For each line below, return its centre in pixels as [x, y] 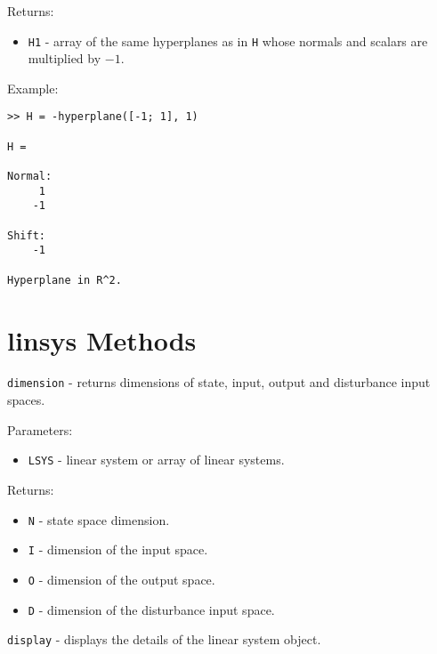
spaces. [26, 400]
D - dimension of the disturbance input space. [151, 609]
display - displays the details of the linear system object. [164, 639]
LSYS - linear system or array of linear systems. [156, 460]
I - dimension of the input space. [118, 549]
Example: [33, 88]
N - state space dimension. [99, 519]
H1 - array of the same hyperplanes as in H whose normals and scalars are [228, 40]
